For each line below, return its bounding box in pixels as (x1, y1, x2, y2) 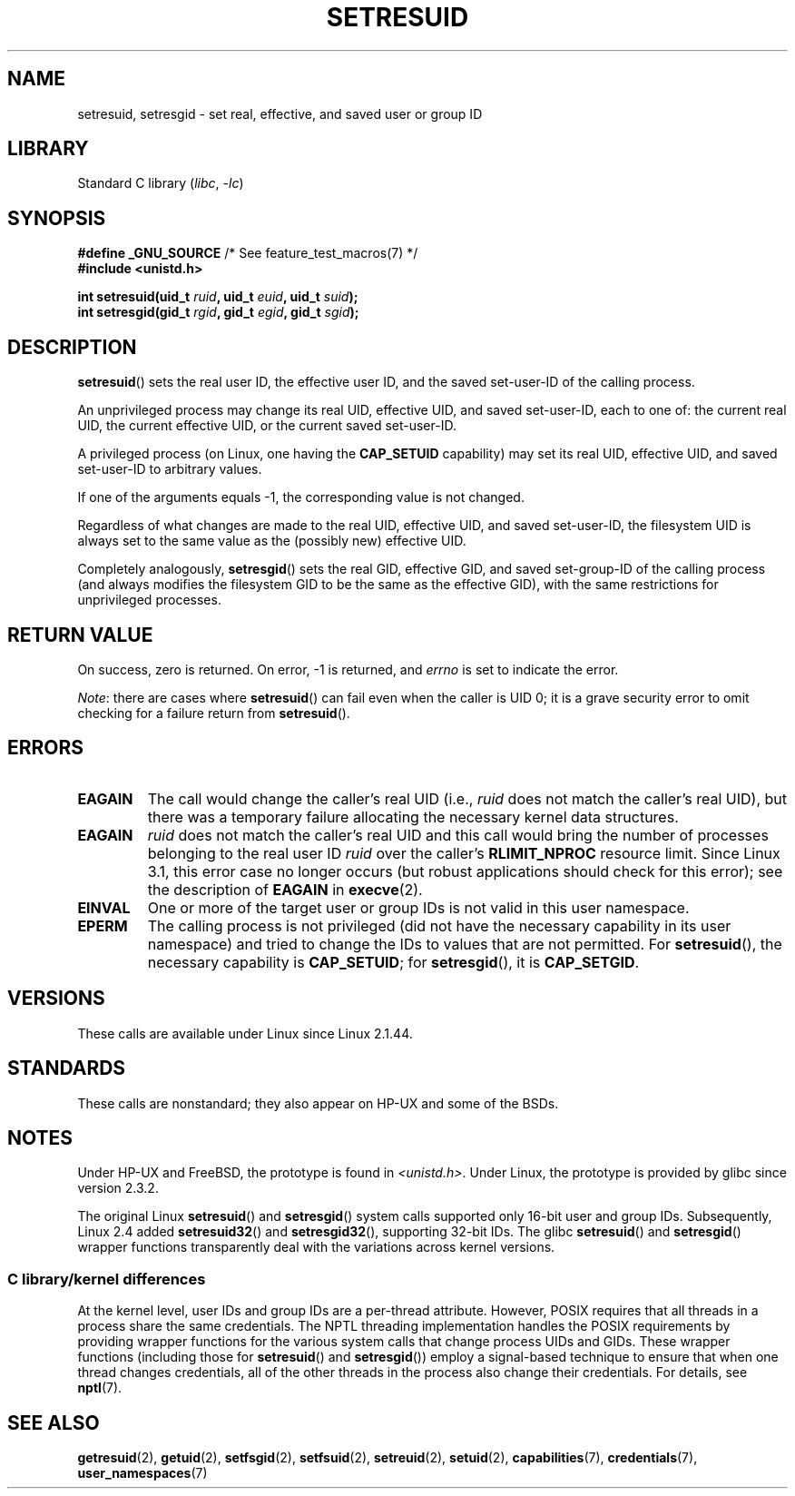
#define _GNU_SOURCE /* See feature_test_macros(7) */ (77, 245, 418, 261)
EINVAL (77, 898, 131, 917)
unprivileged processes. (77, 592, 221, 608)
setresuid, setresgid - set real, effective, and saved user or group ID (77, 105, 483, 122)
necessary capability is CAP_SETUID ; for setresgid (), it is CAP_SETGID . (147, 952, 640, 971)
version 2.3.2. (77, 1180, 159, 1196)
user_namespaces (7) (77, 1464, 208, 1481)
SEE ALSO (7, 1411, 100, 1434)
